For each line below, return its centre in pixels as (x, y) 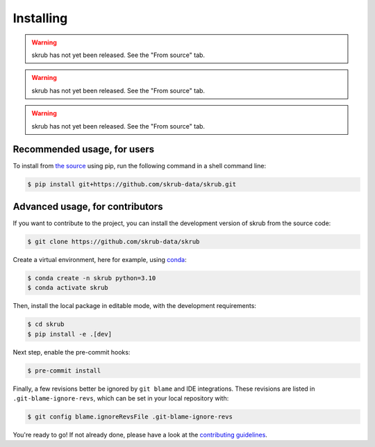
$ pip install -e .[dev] (70, 334)
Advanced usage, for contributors (88, 206)
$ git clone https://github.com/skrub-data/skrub (114, 241)
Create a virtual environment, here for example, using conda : (100, 259)
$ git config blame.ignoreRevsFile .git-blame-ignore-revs (130, 416)
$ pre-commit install (64, 371)
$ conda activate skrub (68, 288)
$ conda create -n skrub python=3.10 (92, 278)
